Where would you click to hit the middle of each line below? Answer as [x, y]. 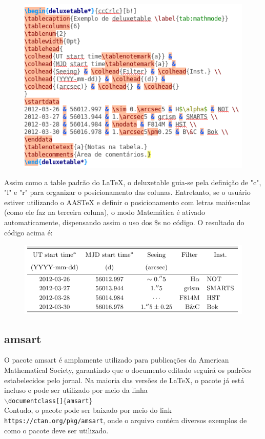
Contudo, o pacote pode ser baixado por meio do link [88, 410]
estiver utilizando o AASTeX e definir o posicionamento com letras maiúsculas [127, 202]
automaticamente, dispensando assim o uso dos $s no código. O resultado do [124, 222]
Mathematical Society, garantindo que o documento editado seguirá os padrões [128, 370]
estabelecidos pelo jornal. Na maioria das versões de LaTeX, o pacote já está [124, 380]
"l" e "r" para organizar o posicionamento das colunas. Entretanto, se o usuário [127, 192]
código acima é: [28, 232]
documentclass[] [36, 401]
